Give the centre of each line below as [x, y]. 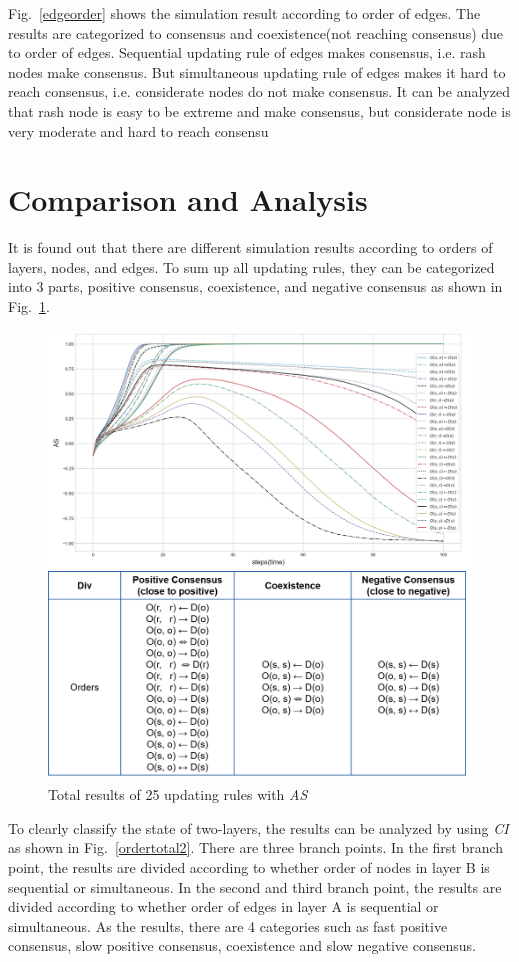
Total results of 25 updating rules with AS [178, 794]
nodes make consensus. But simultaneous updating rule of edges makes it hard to [257, 71]
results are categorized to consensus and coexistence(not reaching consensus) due [256, 32]
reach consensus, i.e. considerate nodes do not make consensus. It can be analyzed [259, 91]
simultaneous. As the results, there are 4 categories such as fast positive [228, 925]
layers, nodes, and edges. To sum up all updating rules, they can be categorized [251, 266]
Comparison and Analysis [188, 199]
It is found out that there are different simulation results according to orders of [250, 247]
